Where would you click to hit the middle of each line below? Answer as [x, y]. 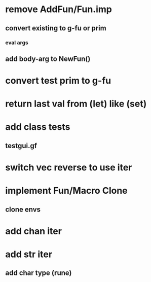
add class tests [38, 127]
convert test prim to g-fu [58, 81]
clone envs [23, 209]
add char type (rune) [39, 273]
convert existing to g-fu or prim [56, 28]
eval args [17, 43]
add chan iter [34, 231]
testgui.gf [21, 146]
